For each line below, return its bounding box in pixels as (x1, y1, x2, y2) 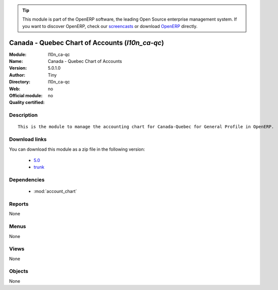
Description (9, 112, 38, 119)
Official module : (9, 93, 43, 99)
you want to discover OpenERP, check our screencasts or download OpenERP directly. (22, 23, 198, 29)
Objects (9, 268, 28, 275)
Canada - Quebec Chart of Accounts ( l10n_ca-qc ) (9, 38, 164, 47)
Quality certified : (9, 100, 45, 105)
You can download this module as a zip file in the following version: (9, 146, 145, 152)
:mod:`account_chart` (33, 188, 77, 194)
